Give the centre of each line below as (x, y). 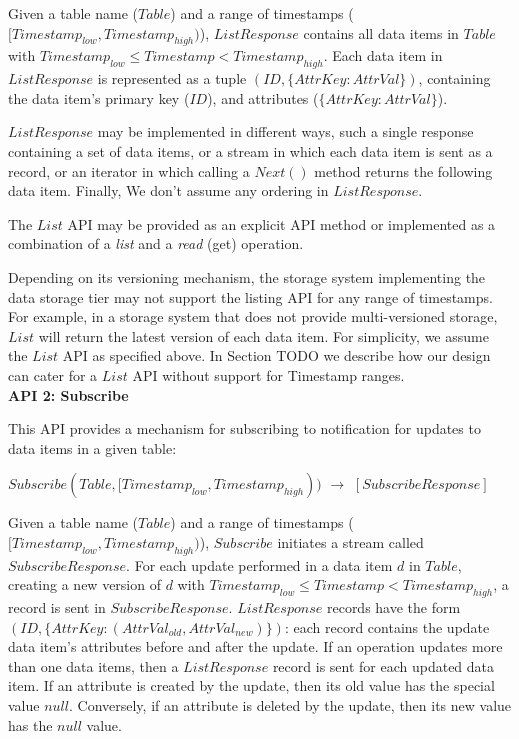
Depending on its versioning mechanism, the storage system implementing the (247, 276)
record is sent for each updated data (383, 665)
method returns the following (403, 170)
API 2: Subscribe (68, 394)
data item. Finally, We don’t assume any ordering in (168, 190)
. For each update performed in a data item (259, 564)
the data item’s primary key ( (99, 97)
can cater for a (53, 374)
